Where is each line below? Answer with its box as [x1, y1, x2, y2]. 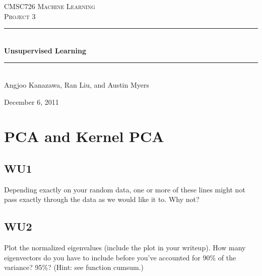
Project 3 [4, 11, 36, 21]
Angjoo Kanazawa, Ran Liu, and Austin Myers [4, 79, 149, 90]
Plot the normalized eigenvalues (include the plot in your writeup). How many [4, 242, 246, 253]
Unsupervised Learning [4, 45, 86, 55]
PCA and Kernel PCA [4, 126, 164, 147]
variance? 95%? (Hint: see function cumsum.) [4, 262, 144, 272]
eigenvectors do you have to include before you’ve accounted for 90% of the [4, 252, 236, 262]
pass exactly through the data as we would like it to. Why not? [4, 194, 200, 204]
